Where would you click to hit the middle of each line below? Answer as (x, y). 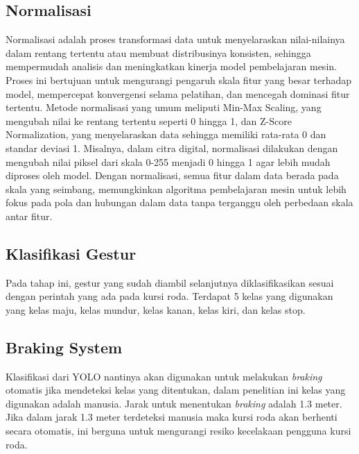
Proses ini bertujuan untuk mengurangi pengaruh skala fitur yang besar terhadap (179, 79)
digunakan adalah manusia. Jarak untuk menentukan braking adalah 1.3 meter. (174, 403)
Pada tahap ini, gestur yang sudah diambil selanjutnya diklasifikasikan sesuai (170, 282)
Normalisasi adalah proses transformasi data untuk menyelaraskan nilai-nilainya (175, 39)
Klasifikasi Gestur (71, 253)
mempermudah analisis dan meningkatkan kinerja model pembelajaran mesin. (171, 66)
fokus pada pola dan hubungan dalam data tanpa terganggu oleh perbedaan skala (179, 202)
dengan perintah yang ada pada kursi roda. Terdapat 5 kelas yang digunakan (169, 296)
